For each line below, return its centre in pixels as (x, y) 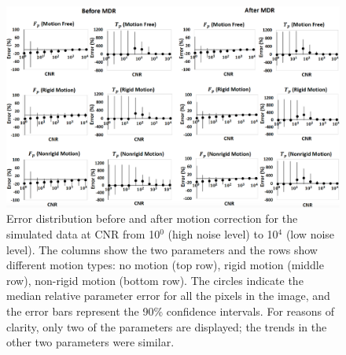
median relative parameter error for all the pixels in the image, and (168, 296)
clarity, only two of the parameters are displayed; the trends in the (167, 326)
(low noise (310, 234)
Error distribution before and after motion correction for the (152, 218)
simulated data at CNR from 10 (83, 234)
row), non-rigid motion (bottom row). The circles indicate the (155, 280)
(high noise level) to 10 (223, 234)
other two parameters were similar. (90, 342)
